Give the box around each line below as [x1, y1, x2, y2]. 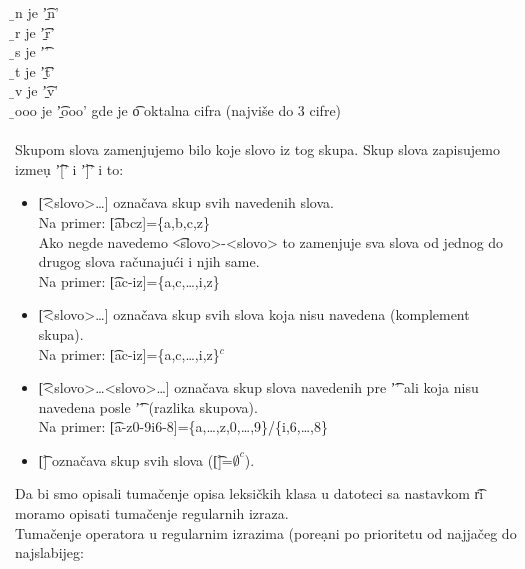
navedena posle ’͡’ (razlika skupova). [38, 396, 258, 417]
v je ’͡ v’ [15, 80, 59, 101]
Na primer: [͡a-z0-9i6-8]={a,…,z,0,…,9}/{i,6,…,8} [38, 416, 328, 437]
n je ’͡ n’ [15, 2, 59, 22]
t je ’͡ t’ [15, 60, 55, 81]
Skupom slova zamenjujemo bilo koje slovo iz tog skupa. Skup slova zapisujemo [15, 139, 500, 160]
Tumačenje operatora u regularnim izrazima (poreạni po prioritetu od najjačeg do [15, 522, 517, 543]
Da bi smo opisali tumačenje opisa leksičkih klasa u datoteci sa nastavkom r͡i [15, 483, 484, 504]
